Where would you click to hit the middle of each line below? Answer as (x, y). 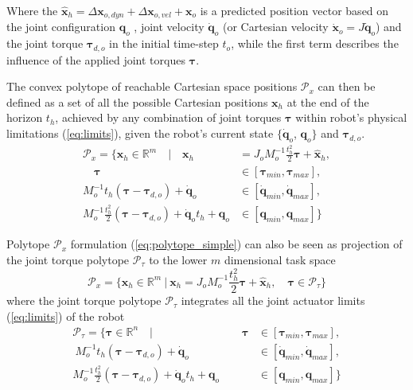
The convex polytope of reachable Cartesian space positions (152, 86)
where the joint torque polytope (84, 300)
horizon (25, 117)
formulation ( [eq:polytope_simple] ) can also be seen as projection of (236, 244)
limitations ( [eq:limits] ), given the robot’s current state (140, 133)
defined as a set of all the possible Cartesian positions (137, 101)
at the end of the (328, 101)
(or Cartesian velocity (275, 27)
